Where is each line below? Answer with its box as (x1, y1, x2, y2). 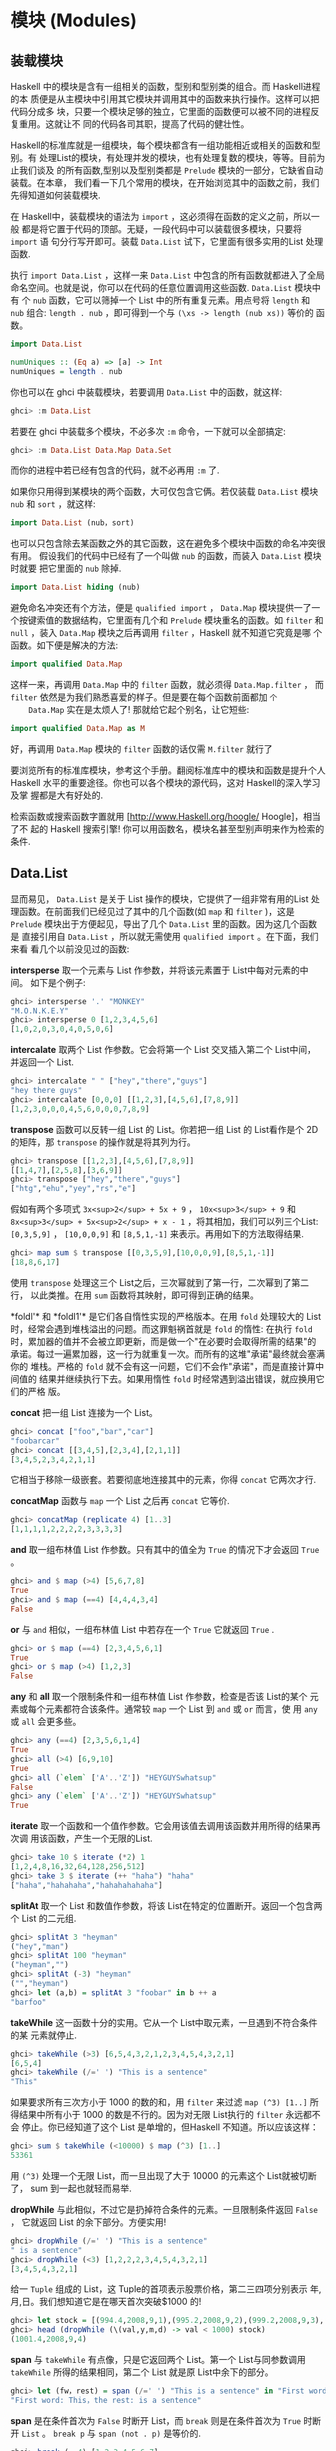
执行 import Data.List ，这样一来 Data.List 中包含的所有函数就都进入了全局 (10, 269, 325, 281)
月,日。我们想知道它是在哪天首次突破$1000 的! (10, 2296, 202, 2308)
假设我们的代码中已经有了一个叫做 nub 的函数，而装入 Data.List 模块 (38, 550, 322, 562)
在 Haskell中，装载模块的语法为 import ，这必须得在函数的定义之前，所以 (10, 211, 312, 222)
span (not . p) (98, 2429, 162, 2439)
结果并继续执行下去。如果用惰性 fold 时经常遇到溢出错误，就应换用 (38, 1372, 317, 1385)
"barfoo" (10, 1997, 47, 2007)
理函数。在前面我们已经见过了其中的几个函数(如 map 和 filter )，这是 (10, 905, 295, 917)
